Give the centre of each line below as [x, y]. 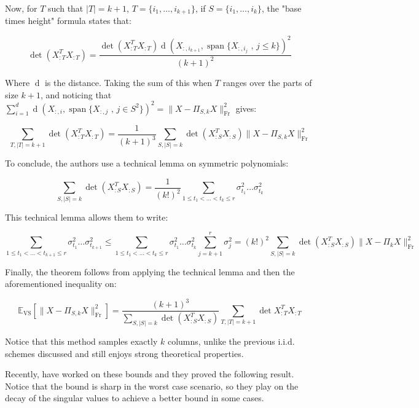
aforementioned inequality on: [61, 284]
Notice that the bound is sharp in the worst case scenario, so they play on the [152, 386]
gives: [246, 108]
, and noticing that [76, 94]
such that [66, 8]
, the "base [282, 8]
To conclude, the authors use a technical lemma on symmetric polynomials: [147, 163]
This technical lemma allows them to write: [87, 217]
